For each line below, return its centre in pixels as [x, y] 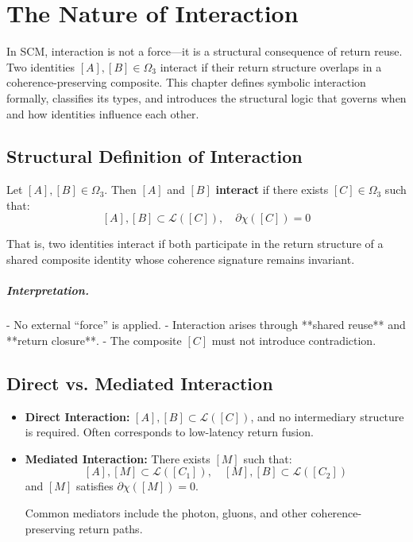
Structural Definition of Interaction [154, 156]
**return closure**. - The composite [94, 340]
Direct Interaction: [77, 416]
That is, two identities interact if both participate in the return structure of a [195, 244]
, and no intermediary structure [327, 416]
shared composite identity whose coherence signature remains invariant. [181, 259]
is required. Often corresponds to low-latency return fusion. [169, 432]
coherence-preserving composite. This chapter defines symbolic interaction [186, 82]
